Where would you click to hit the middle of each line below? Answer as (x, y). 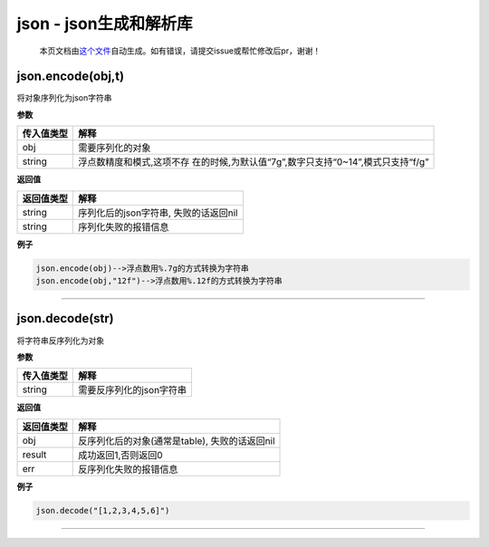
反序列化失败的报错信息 (128, 469)
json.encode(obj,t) (71, 77)
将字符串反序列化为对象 (60, 341)
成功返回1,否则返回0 (120, 455)
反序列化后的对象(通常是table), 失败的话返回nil (177, 441)
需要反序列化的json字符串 (133, 390)
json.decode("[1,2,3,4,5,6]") (103, 510)
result (34, 455)
